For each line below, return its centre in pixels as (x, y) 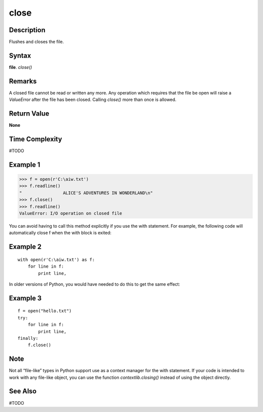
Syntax (20, 55)
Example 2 (25, 247)
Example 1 (25, 165)
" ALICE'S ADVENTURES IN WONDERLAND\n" (86, 193)
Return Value (29, 114)
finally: (28, 338)
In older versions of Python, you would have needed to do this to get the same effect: (94, 284)
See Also (23, 391)
